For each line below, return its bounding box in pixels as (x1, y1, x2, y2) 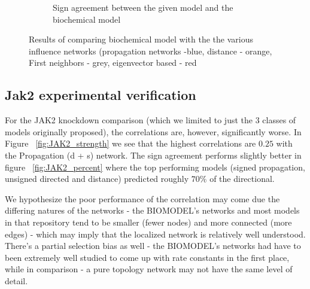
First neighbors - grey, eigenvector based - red (29, 56, 197, 69)
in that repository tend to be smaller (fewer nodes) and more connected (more (5, 215, 292, 228)
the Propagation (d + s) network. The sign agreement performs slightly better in (5, 148, 302, 161)
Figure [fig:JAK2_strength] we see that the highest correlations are (5, 137, 256, 150)
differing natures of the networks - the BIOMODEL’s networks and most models (5, 204, 300, 217)
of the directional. (209, 172, 275, 185)
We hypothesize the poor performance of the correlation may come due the (5, 192, 280, 205)
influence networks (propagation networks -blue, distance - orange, (29, 44, 272, 57)
